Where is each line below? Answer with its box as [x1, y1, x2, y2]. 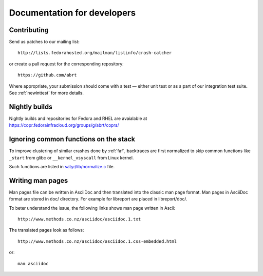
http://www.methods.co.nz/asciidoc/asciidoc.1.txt [18, 217, 141, 222]
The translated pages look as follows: [9, 227, 84, 233]
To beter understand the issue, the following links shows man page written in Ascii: [9, 205, 175, 211]
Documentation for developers [9, 7, 136, 18]
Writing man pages [9, 176, 68, 185]
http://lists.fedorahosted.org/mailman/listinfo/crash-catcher [18, 50, 172, 56]
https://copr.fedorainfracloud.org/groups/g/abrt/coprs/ [9, 122, 119, 128]
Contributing [9, 26, 49, 34]
